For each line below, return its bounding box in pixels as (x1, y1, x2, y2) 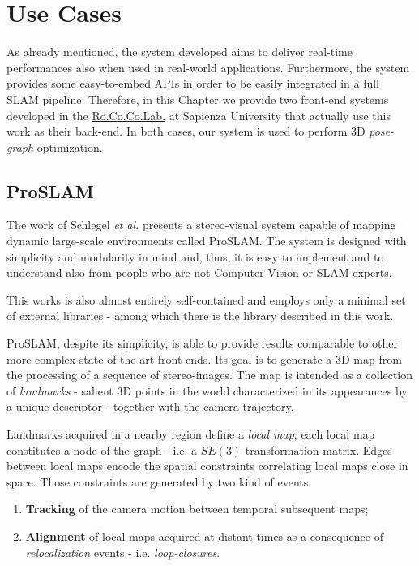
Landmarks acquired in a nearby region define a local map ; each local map (6, 426, 375, 443)
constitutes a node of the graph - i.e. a (6, 441, 198, 458)
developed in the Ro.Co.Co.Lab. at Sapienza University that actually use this (6, 106, 391, 123)
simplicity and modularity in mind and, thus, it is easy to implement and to (6, 248, 384, 265)
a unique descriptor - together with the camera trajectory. (6, 398, 294, 415)
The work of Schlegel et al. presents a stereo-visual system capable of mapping (6, 216, 396, 233)
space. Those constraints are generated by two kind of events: (6, 473, 312, 490)
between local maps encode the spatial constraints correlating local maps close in (6, 457, 408, 474)
